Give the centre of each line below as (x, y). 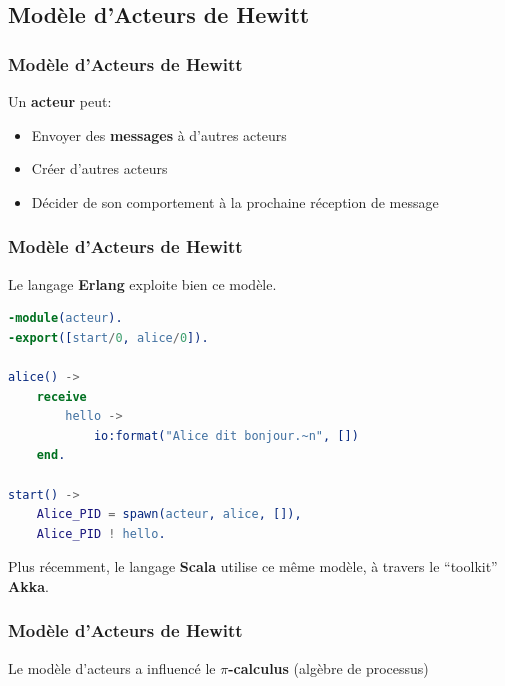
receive (61, 396)
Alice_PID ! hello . (101, 533)
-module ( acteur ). (65, 318)
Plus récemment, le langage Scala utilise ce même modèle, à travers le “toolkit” (253, 566)
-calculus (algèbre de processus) (328, 667)
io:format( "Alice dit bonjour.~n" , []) (226, 435)
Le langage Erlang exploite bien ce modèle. (142, 283)
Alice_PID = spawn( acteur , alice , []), (169, 514)
